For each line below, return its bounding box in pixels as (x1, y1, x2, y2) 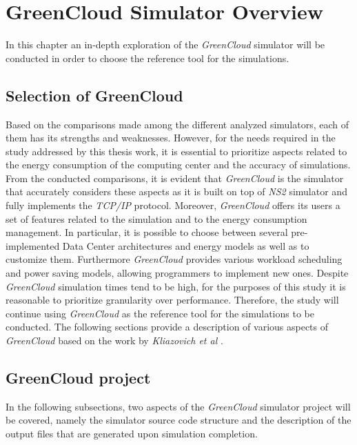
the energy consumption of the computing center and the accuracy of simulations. (6, 157, 351, 172)
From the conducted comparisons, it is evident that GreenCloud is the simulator (6, 170, 344, 185)
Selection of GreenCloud (6, 84, 183, 106)
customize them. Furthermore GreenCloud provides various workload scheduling (6, 252, 343, 266)
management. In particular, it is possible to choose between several (6, 225, 288, 239)
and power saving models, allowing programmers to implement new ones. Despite (6, 266, 349, 280)
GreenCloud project (6, 367, 151, 388)
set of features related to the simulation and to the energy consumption (6, 211, 307, 226)
